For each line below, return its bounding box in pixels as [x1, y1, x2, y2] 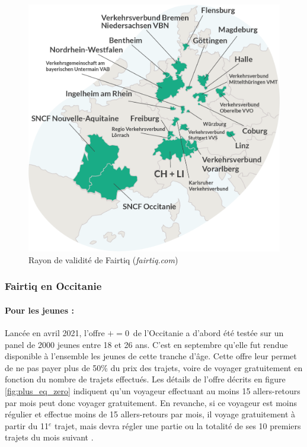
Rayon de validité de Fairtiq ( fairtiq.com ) [28, 253, 178, 266]
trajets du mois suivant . [5, 431, 94, 443]
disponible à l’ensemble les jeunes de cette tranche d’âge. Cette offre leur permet [5, 350, 297, 362]
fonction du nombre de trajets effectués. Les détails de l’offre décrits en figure [5, 373, 286, 385]
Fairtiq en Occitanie [5, 279, 102, 293]
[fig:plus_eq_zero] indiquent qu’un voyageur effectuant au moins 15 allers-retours [5, 384, 300, 397]
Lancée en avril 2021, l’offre [5, 326, 105, 339]
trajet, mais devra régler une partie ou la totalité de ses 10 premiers [55, 419, 301, 432]
